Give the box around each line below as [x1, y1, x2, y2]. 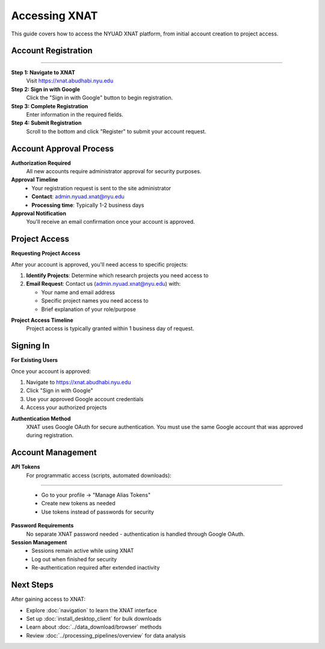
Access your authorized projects [26, 404, 107, 411]
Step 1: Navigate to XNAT [11, 69, 75, 76]
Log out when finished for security [31, 555, 117, 562]
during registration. [26, 432, 74, 439]
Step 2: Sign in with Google [11, 85, 81, 93]
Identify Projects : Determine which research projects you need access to [26, 272, 209, 279]
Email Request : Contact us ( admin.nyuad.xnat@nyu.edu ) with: [26, 280, 181, 288]
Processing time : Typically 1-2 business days [31, 201, 144, 209]
